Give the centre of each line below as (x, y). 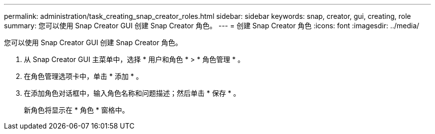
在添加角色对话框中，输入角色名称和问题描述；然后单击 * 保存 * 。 (132, 93)
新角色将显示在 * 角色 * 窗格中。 (76, 110)
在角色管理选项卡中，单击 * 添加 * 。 (83, 76)
